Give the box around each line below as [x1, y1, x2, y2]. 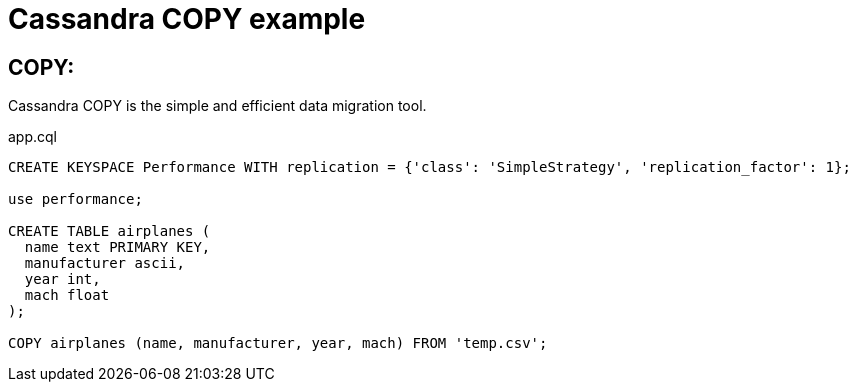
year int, [24, 271, 101, 288]
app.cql [8, 128, 57, 146]
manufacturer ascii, [24, 255, 186, 272]
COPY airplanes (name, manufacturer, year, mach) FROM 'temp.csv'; [8, 335, 548, 352]
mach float [24, 287, 110, 304]
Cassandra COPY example [8, 2, 366, 36]
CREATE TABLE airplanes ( [8, 223, 211, 240]
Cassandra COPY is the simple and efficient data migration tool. [8, 97, 427, 115]
